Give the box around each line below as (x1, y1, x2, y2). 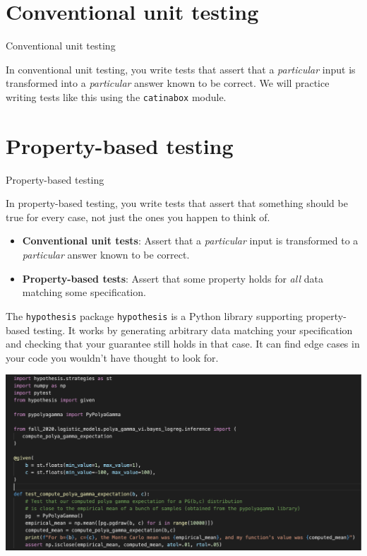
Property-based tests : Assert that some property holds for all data (22, 271, 323, 285)
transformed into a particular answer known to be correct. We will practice (6, 76, 330, 90)
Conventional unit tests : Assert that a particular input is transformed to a (22, 233, 359, 248)
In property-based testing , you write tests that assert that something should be (6, 196, 348, 211)
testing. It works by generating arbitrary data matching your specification (32, 322, 353, 337)
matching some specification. (22, 285, 146, 300)
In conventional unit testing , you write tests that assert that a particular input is (6, 61, 356, 76)
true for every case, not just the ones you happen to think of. (6, 209, 270, 224)
